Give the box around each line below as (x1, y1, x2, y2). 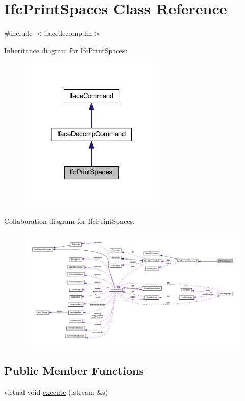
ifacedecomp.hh (44, 28, 92, 38)
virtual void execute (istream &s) (4, 386, 108, 397)
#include (4, 28, 33, 38)
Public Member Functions (4, 362, 144, 378)
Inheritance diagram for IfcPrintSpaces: (4, 44, 128, 55)
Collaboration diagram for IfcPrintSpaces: (4, 216, 135, 226)
